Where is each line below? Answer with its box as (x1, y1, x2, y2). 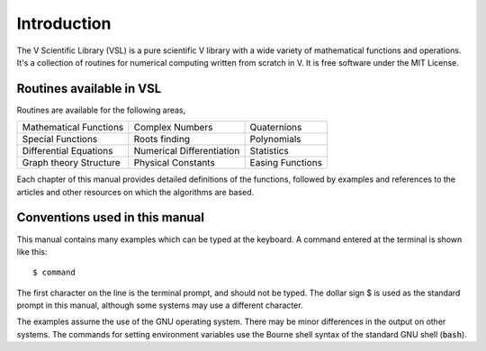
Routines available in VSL (16, 81, 162, 96)
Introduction (16, 13, 112, 33)
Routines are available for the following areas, (16, 104, 186, 115)
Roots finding (133, 133, 191, 146)
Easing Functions (249, 157, 323, 169)
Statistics (249, 145, 290, 157)
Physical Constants (133, 157, 215, 169)
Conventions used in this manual (16, 210, 204, 225)
